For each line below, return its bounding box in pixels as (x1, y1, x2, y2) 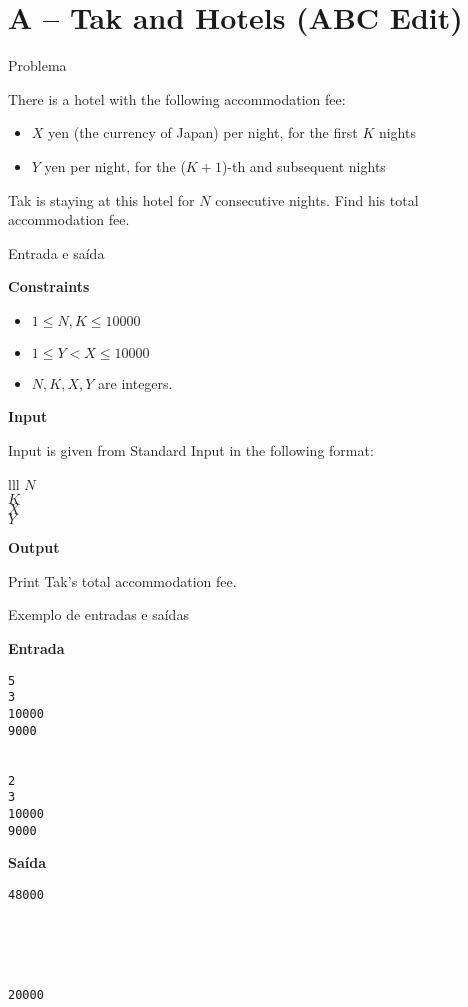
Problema (8, 55, 67, 76)
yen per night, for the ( (44, 155, 186, 176)
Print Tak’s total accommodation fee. (8, 570, 237, 591)
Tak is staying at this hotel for (8, 189, 195, 210)
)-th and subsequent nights (221, 155, 386, 176)
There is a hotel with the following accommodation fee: (8, 88, 346, 109)
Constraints (8, 276, 90, 297)
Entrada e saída (8, 242, 105, 263)
